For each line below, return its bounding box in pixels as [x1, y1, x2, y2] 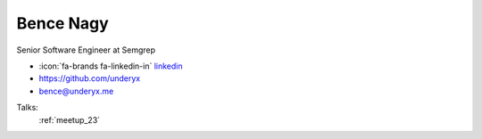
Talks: [16, 102, 39, 113]
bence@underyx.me [38, 86, 114, 96]
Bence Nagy [16, 13, 109, 33]
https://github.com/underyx [38, 73, 141, 84]
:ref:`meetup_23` [38, 114, 101, 125]
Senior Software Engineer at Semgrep [16, 45, 156, 55]
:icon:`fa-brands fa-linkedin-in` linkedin [38, 61, 183, 71]
